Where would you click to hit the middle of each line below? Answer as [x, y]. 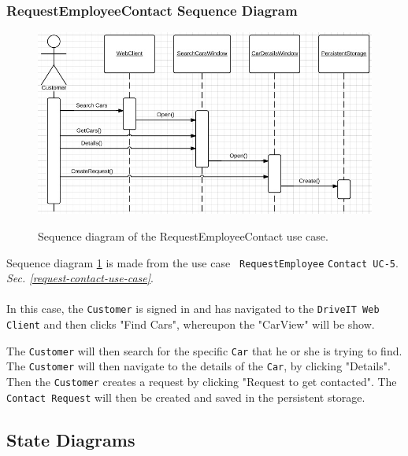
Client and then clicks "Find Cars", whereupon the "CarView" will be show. [191, 324]
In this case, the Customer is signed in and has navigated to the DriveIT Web [193, 309]
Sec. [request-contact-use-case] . [80, 278]
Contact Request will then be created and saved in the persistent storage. [186, 397]
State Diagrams [71, 439]
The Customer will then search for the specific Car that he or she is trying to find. [204, 350]
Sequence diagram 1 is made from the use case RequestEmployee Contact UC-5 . [202, 262]
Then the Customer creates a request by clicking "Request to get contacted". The [202, 382]
